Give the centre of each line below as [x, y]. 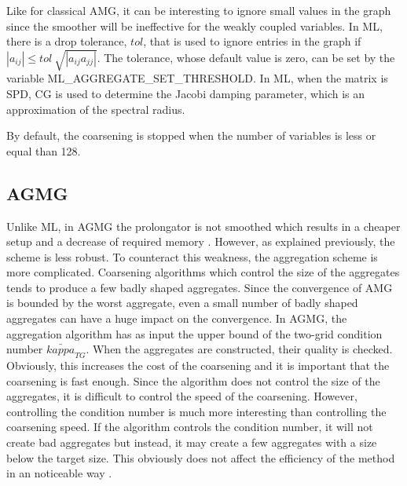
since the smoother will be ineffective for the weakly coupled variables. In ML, [194, 26]
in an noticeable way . [59, 473]
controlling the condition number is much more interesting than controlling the [196, 411]
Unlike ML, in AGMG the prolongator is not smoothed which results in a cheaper [203, 226]
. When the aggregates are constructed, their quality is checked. [239, 349]
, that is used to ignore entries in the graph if [252, 41]
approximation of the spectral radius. [96, 109]
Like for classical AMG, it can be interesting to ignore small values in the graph [199, 10]
